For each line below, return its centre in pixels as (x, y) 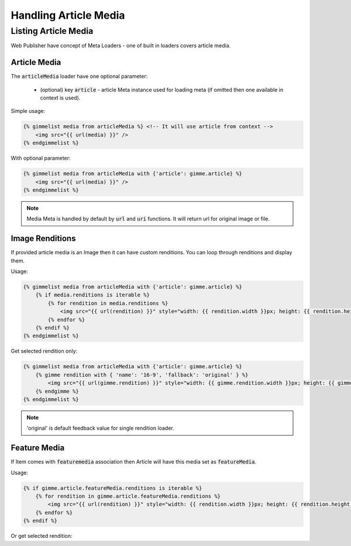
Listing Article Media (52, 31)
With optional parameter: (41, 158)
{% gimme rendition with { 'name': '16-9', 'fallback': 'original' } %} (142, 375)
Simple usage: (28, 111)
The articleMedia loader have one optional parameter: (79, 77)
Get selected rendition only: (44, 351)
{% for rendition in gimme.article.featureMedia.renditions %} (128, 496)
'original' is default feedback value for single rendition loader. (101, 428)
